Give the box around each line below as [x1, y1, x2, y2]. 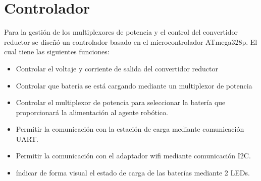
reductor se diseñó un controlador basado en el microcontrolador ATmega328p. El [4, 36, 257, 47]
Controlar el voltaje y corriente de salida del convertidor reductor [16, 63, 218, 73]
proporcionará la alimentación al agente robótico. [16, 107, 168, 117]
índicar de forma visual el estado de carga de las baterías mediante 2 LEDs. [16, 167, 250, 178]
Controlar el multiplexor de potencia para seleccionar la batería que [16, 97, 226, 108]
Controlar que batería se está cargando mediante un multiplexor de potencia [16, 80, 252, 90]
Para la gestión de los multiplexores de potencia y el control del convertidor [4, 27, 238, 37]
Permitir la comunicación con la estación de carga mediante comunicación [16, 124, 244, 134]
